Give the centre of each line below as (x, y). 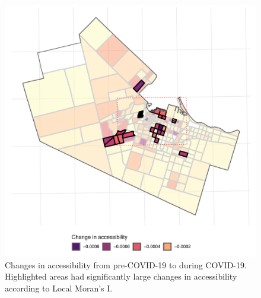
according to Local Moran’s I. (59, 288)
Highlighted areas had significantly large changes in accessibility (121, 276)
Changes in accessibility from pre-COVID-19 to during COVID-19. (126, 264)
